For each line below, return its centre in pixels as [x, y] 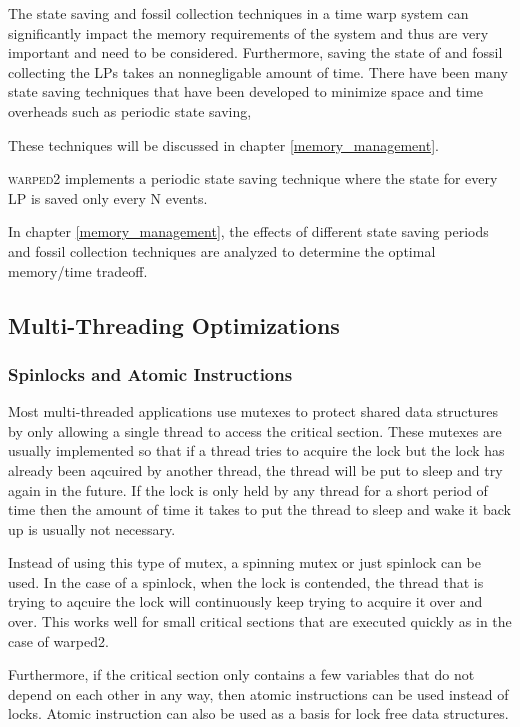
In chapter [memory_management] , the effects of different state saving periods [248, 231]
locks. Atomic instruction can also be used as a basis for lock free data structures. [258, 713]
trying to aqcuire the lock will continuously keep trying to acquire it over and [245, 601]
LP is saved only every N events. [108, 197]
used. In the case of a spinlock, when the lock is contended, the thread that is [246, 581]
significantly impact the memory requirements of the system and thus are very [248, 32]
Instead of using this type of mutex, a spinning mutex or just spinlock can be [245, 562]
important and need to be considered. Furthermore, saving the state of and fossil [255, 52]
